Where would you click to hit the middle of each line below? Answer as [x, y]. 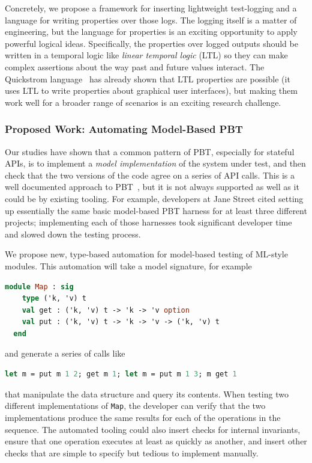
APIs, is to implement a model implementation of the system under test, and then [155, 163]
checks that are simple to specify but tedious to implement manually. [132, 452]
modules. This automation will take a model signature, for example [128, 265]
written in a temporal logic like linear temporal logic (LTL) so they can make [146, 55]
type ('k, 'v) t [54, 299]
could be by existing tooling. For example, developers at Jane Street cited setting [154, 198]
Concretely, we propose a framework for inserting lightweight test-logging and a [151, 8]
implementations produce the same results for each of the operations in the [143, 417]
